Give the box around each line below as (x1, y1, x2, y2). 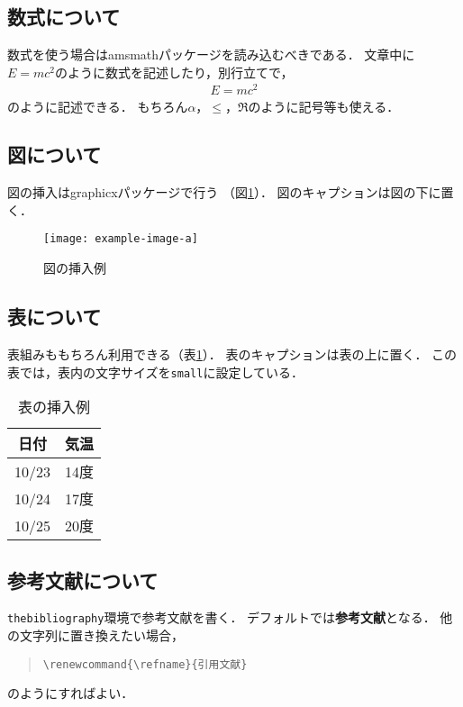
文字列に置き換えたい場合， (19, 626, 184, 645)
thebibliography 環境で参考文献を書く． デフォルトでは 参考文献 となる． (7, 608, 436, 627)
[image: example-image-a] (43, 232, 198, 246)
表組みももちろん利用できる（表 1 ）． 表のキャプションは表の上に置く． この (7, 344, 458, 363)
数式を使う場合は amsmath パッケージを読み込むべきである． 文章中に (7, 45, 415, 64)
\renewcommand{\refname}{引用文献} (42, 657, 248, 671)
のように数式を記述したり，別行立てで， (55, 62, 294, 81)
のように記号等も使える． (248, 96, 400, 115)
